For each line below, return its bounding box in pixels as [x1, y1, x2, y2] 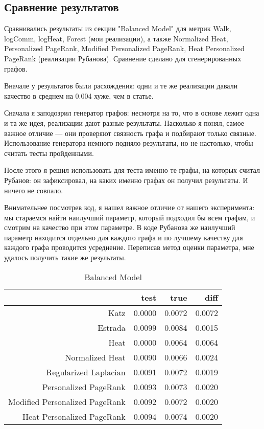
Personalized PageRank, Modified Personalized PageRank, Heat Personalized [4, 43, 245, 54]
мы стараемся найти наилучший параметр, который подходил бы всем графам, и [4, 212, 255, 222]
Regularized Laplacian [46, 366, 126, 378]
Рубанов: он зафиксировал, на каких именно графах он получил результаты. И [4, 174, 248, 185]
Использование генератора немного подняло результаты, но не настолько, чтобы [4, 138, 253, 148]
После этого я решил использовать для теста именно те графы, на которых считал [4, 165, 260, 175]
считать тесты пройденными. [4, 147, 94, 158]
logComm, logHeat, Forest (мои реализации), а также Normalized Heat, [4, 33, 228, 43]
